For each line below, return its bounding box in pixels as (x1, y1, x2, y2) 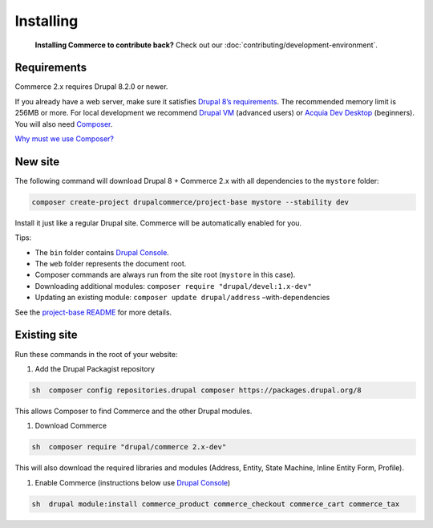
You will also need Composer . (14, 119, 113, 128)
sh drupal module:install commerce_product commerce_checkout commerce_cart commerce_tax (31, 499, 400, 509)
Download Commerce (34, 421, 107, 431)
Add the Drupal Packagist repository (34, 364, 156, 373)
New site (14, 155, 60, 169)
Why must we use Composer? (14, 134, 115, 144)
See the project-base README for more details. (14, 307, 172, 317)
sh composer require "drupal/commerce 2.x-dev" (31, 442, 227, 452)
